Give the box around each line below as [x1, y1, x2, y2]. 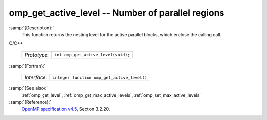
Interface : [24, 74, 47, 81]
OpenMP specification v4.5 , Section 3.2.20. [21, 106, 110, 112]
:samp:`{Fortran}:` [9, 63, 45, 69]
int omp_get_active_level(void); [54, 52, 130, 58]
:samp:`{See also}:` [9, 85, 48, 91]
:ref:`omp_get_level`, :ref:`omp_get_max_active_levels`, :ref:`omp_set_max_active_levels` [21, 92, 201, 98]
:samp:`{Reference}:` [9, 99, 52, 105]
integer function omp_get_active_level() [52, 75, 148, 80]
